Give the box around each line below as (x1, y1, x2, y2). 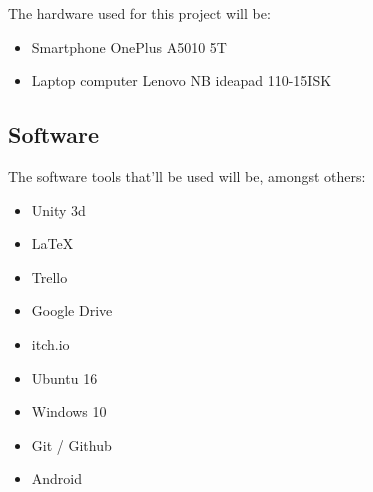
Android (31, 468, 83, 489)
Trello (31, 266, 68, 287)
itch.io (31, 333, 70, 354)
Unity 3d (31, 199, 86, 220)
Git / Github (31, 434, 112, 455)
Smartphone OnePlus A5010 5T (31, 36, 227, 57)
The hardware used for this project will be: (8, 3, 271, 23)
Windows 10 (31, 401, 107, 422)
